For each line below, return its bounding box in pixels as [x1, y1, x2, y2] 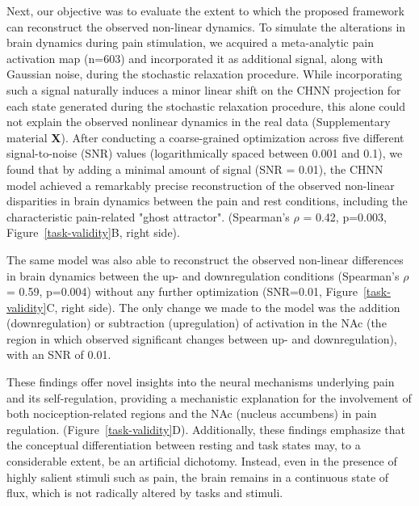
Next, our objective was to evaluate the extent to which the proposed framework [6, 2, 404, 19]
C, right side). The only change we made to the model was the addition [46, 298, 400, 315]
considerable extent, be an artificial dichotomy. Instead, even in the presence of [6, 453, 397, 470]
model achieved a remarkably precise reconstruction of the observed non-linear [6, 176, 395, 193]
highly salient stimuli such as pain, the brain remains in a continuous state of [6, 468, 389, 485]
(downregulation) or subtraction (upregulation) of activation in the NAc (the [6, 314, 387, 331]
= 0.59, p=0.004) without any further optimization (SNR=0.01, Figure [6, 283, 358, 300]
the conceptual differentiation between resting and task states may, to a [6, 436, 361, 453]
